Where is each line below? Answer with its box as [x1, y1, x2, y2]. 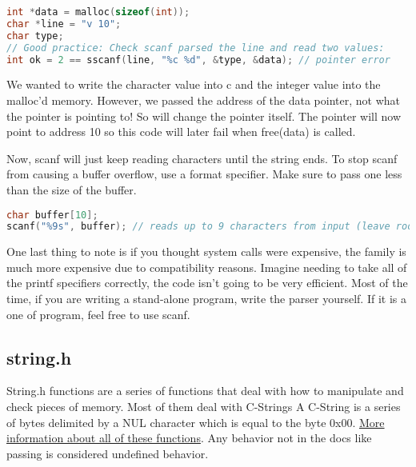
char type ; [6, 30, 64, 42]
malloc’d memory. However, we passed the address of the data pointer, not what [6, 91, 400, 108]
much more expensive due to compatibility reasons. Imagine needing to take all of [6, 258, 407, 275]
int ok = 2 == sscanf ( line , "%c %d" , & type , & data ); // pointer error [6, 54, 390, 66]
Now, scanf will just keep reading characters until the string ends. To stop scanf [6, 150, 398, 166]
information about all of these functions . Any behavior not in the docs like [6, 429, 372, 446]
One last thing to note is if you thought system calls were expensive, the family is [6, 243, 406, 260]
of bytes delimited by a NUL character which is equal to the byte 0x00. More [6, 413, 385, 430]
